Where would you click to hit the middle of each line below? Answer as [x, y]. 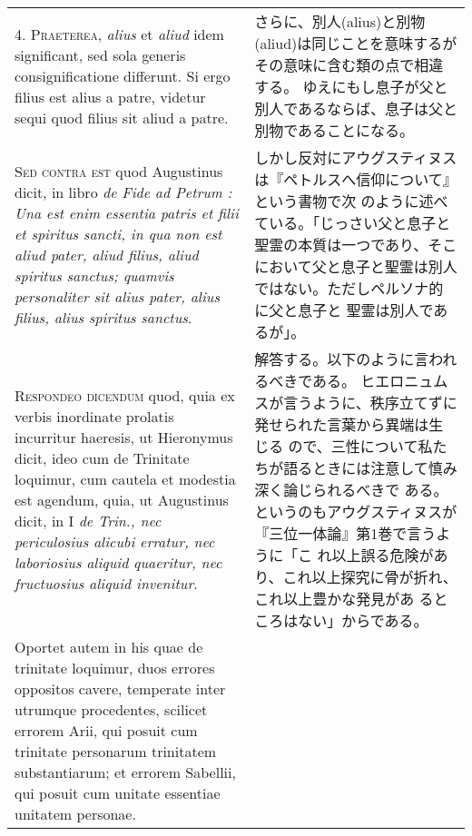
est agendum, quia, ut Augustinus [122, 500]
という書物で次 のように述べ [351, 201]
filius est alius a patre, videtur [110, 96]
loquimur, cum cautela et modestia [125, 479]
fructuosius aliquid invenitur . [106, 583]
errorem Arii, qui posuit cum [106, 730]
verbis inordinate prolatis [94, 416]
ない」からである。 [363, 620]
